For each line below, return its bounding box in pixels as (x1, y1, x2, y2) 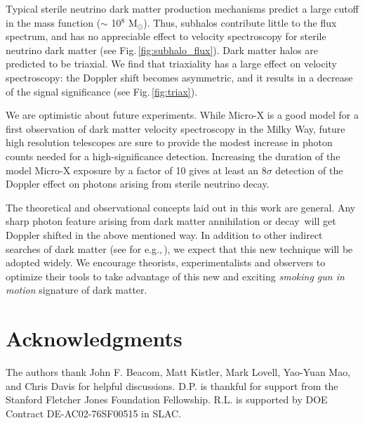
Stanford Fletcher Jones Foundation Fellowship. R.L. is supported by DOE (6, 392, 328, 407)
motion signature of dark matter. (6, 282, 147, 297)
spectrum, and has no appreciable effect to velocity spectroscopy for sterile (6, 29, 326, 44)
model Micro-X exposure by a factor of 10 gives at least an (6, 162, 259, 177)
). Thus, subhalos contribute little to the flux (143, 15, 337, 30)
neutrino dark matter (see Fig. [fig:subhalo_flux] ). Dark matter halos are (6, 42, 319, 57)
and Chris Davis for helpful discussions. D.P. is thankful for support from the (6, 378, 338, 393)
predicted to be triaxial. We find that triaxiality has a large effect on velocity (6, 56, 337, 71)
